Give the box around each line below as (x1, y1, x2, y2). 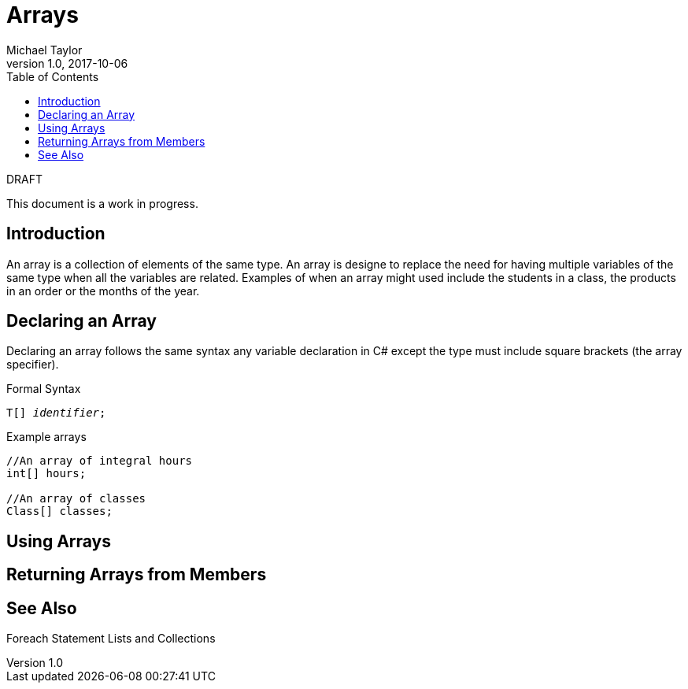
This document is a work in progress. (6, 196, 198, 210)
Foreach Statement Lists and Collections (6, 632, 216, 646)
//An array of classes (6, 492, 146, 506)
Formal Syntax (6, 382, 81, 396)
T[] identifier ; (6, 406, 106, 420)
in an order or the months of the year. (6, 283, 200, 298)
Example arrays (6, 430, 87, 444)
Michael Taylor (6, 43, 83, 57)
